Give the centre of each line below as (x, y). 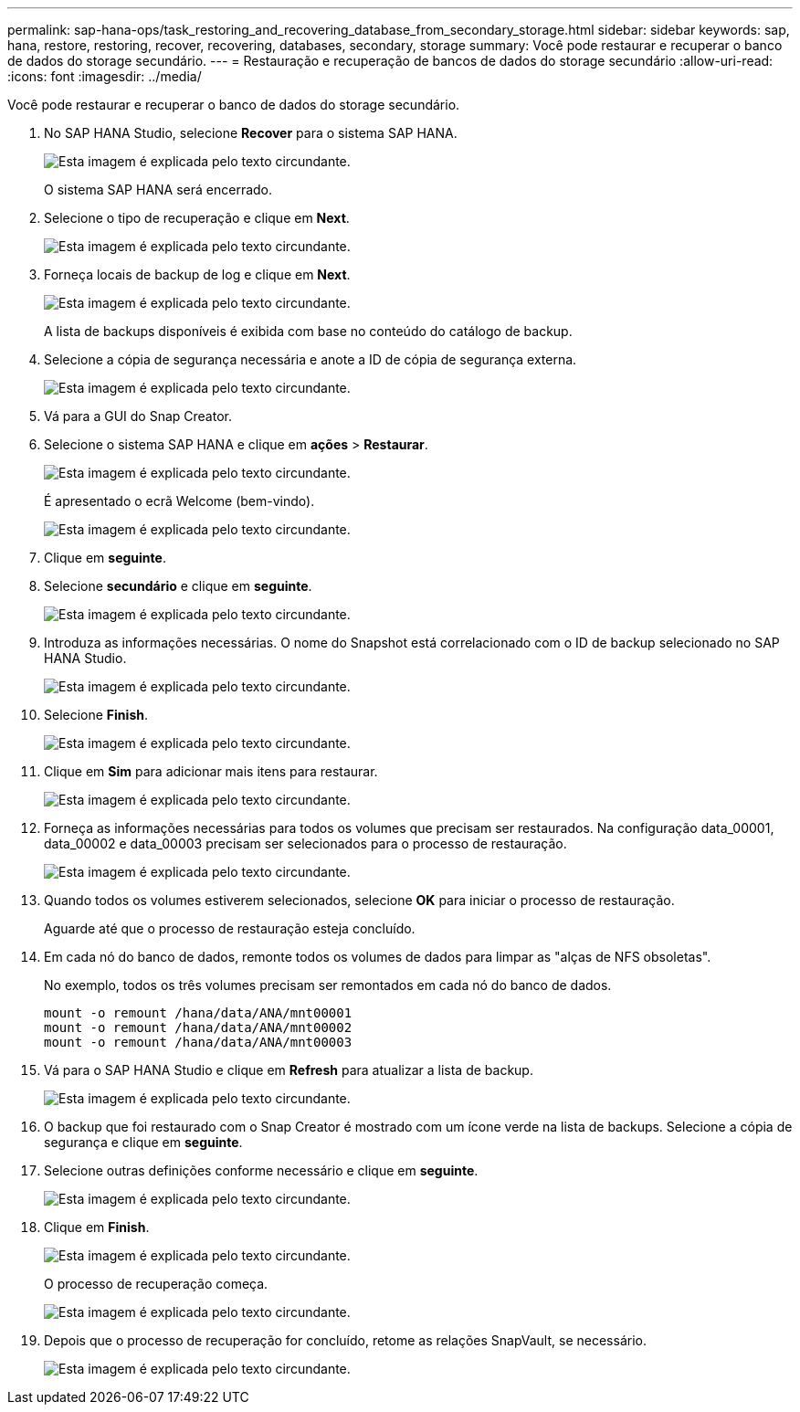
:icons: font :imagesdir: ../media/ (105, 76)
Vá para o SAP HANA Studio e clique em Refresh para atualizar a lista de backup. (289, 1070)
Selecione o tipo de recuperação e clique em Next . (197, 218)
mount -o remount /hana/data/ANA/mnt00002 (198, 1027)
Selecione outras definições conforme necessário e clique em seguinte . (261, 1170)
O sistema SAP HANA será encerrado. (158, 190)
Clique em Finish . (97, 1227)
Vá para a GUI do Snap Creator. (138, 416)
